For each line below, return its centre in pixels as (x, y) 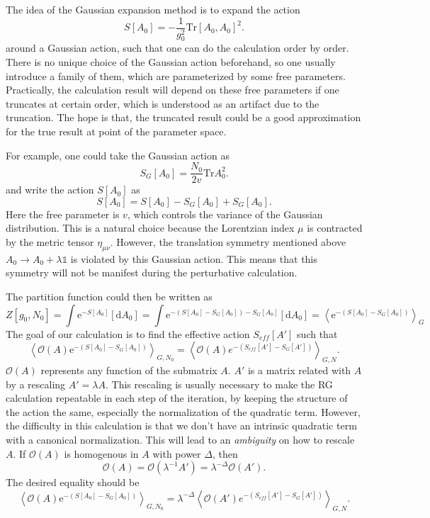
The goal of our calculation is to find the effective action (128, 333)
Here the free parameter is (63, 214)
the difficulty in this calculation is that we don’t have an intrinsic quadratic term (181, 426)
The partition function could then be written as (109, 297)
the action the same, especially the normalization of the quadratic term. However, (183, 411)
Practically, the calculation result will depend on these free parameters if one (172, 90)
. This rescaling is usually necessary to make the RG (219, 384)
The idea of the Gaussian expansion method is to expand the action (153, 9)
